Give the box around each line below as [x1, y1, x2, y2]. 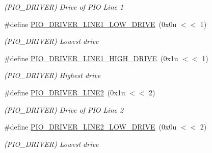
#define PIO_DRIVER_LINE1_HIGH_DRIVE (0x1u [4, 53, 178, 63]
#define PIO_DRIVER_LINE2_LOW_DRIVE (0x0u [4, 121, 177, 132]
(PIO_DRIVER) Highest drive [4, 70, 101, 81]
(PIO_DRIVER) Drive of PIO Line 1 [4, 2, 124, 12]
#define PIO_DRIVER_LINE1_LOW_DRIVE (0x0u [4, 18, 177, 29]
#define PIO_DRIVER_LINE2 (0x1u [4, 87, 125, 97]
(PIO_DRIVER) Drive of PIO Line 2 [4, 104, 124, 115]
